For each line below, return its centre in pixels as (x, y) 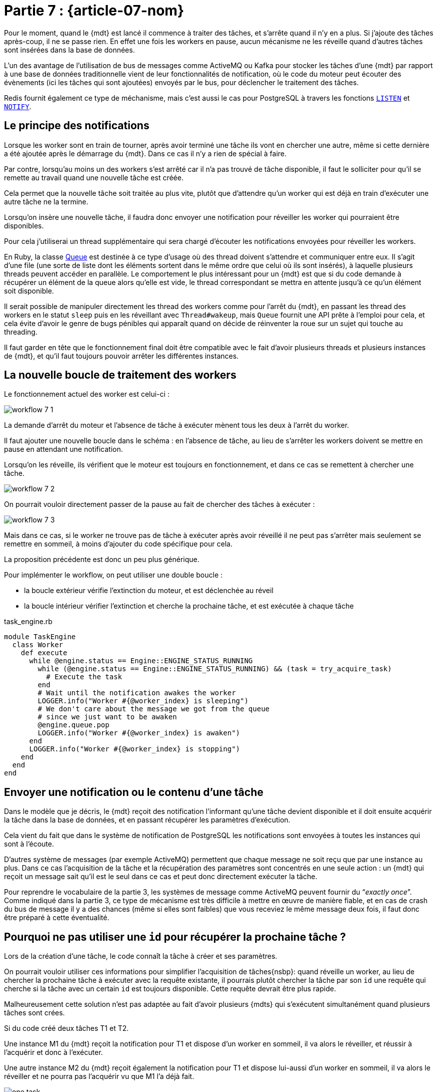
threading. (21, 332)
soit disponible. (29, 291)
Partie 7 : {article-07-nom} (94, 11)
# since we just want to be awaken (107, 717)
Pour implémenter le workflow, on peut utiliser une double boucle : (113, 575)
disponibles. (24, 225)
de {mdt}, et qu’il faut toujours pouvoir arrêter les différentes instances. (121, 356)
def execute (44, 653)
